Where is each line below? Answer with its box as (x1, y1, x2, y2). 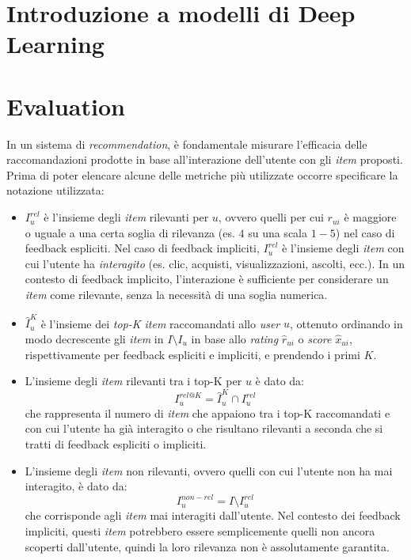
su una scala (248, 224, 307, 240)
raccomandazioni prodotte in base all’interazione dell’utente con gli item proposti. (6, 151, 403, 168)
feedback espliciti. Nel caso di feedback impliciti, (25, 240, 260, 256)
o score (298, 330, 332, 346)
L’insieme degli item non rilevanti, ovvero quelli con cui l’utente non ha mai (25, 462, 393, 479)
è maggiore (344, 209, 397, 225)
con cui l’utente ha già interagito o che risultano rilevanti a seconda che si (25, 420, 383, 437)
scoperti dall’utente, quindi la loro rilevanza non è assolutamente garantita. (25, 538, 390, 554)
